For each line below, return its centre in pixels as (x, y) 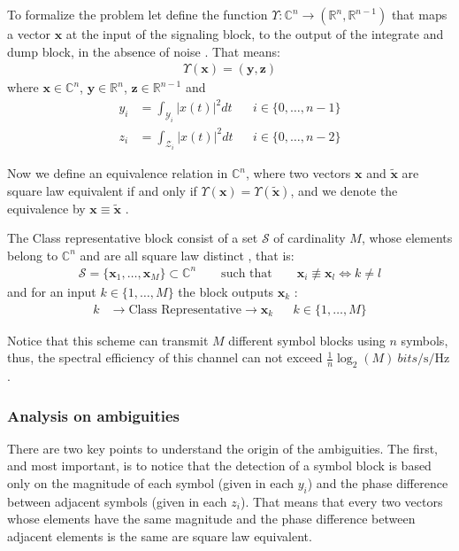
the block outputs (226, 291)
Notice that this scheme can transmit (108, 340)
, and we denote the (344, 190)
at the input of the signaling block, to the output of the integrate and (255, 34)
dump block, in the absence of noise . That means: (144, 51)
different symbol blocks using (307, 340)
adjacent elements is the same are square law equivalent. (160, 535)
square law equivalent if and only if (102, 190)
